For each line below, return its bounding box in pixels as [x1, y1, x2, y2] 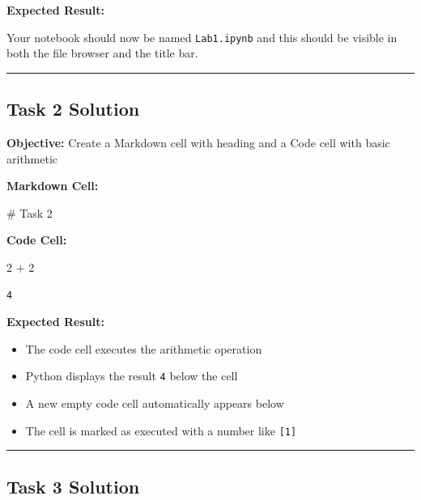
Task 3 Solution [6, 473, 140, 498]
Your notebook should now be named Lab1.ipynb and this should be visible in [6, 28, 398, 45]
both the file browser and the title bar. [6, 44, 198, 61]
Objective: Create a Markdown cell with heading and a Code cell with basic [6, 134, 390, 151]
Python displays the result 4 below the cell [25, 367, 238, 384]
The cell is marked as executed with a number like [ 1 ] [25, 422, 297, 439]
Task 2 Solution [6, 96, 140, 121]
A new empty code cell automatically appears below [25, 395, 284, 412]
